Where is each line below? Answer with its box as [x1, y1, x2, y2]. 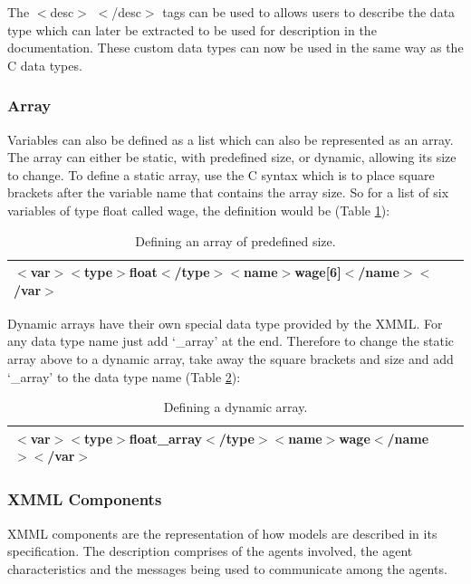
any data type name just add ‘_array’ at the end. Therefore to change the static [7, 331, 455, 350]
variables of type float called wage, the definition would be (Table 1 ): [7, 200, 390, 219]
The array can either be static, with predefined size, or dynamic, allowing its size [7, 148, 457, 167]
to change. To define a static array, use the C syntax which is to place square [7, 165, 435, 184]
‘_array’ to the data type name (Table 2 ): [7, 367, 241, 386]
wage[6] [294, 263, 341, 282]
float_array [129, 428, 203, 447]
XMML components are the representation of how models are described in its [7, 523, 437, 542]
